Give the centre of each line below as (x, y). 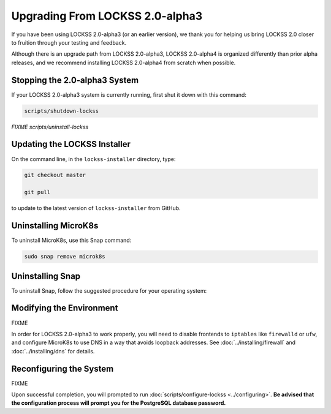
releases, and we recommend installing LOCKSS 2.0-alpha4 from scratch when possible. (124, 62)
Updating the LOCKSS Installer (71, 144)
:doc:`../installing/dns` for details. (53, 351)
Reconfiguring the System (63, 368)
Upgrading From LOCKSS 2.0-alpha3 (107, 16)
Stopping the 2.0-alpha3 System (75, 80)
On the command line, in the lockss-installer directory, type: (93, 159)
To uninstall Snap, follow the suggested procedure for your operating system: (109, 290)
